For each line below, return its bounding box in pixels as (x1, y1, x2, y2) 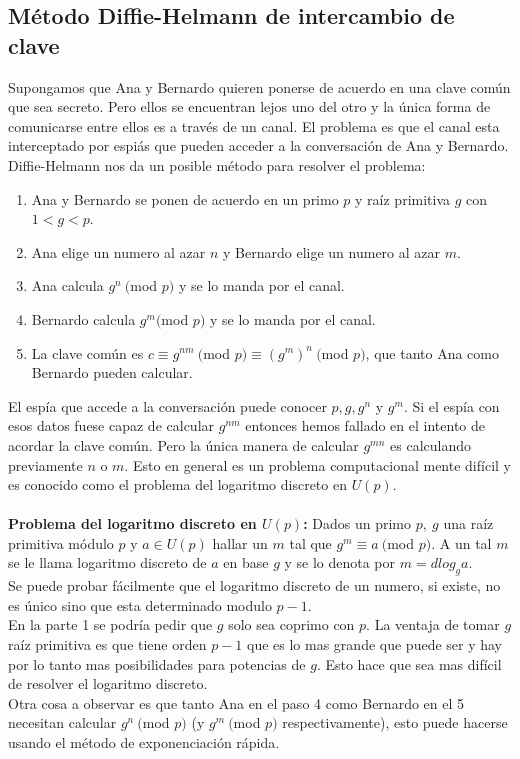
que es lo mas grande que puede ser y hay (247, 634, 503, 655)
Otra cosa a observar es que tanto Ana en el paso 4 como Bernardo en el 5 (8, 692, 465, 713)
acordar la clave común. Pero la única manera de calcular (8, 434, 359, 455)
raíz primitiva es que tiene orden (8, 634, 207, 655)
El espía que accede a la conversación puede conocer (8, 395, 327, 416)
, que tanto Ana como (365, 342, 499, 363)
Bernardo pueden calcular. (31, 362, 193, 383)
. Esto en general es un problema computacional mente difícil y (124, 454, 511, 475)
